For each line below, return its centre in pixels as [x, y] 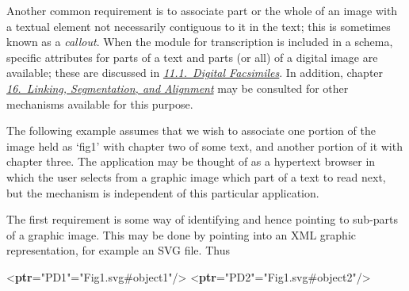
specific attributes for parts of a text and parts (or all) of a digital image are [192, 57]
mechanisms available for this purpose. [100, 103]
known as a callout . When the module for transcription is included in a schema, [200, 42]
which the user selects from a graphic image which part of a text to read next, [196, 176]
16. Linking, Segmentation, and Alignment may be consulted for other [178, 88]
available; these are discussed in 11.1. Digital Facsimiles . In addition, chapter [195, 73]
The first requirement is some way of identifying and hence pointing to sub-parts [203, 219]
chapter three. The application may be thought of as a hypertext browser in [191, 161]
